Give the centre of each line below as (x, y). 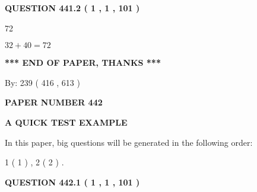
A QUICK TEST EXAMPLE (66, 122)
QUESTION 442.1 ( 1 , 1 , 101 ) (72, 182)
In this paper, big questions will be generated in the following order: (129, 142)
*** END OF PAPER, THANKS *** (83, 63)
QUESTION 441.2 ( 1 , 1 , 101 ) (72, 8)
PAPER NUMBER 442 (54, 102)
